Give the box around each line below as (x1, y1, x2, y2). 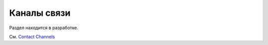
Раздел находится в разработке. (9, 25, 78, 31)
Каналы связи (9, 7, 70, 18)
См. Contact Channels (9, 34, 55, 40)
